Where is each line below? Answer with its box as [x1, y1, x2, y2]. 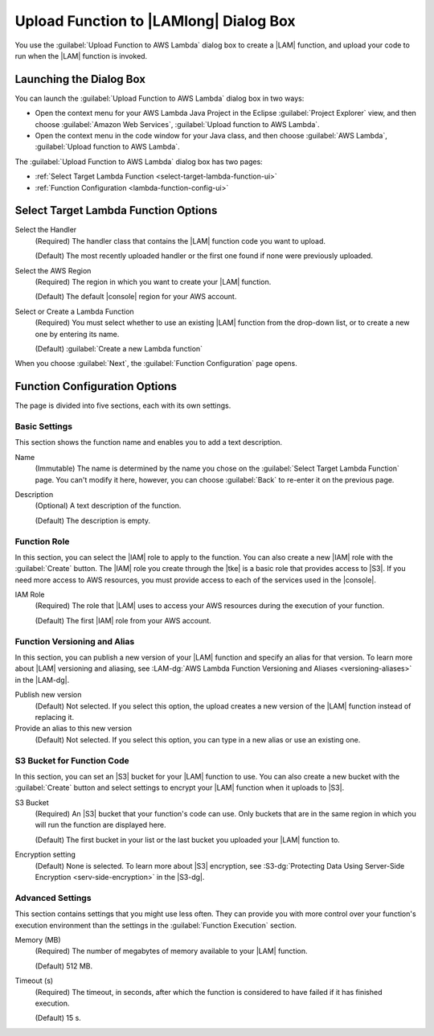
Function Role [14, 536, 70, 547]
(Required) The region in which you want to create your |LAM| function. [35, 277, 272, 287]
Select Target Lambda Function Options [14, 203, 218, 217]
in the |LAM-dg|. [14, 675, 70, 684]
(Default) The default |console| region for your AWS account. [35, 292, 237, 302]
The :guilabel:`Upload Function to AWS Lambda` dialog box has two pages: [14, 157, 263, 166]
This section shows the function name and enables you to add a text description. [14, 438, 283, 447]
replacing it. [35, 712, 75, 721]
